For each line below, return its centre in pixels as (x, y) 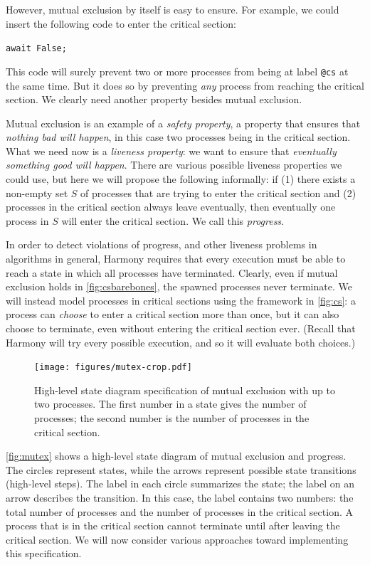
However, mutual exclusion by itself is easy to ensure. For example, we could (173, 9)
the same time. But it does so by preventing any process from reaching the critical (185, 85)
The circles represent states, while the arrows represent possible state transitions (181, 469)
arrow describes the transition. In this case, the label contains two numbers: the (180, 497)
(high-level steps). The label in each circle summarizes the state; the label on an (180, 484)
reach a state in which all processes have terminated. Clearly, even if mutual (172, 272)
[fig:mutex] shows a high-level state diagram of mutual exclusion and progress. (176, 456)
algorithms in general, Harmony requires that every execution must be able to (176, 259)
